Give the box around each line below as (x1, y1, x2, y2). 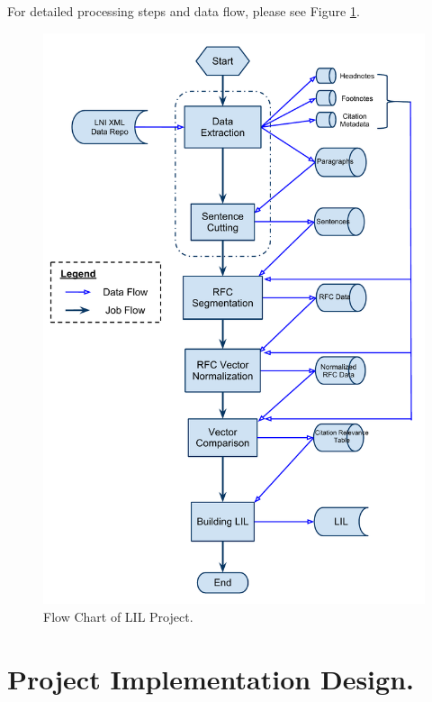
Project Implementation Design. (7, 660, 414, 697)
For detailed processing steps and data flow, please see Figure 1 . (7, 2, 360, 20)
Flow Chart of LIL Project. (43, 607, 193, 626)
